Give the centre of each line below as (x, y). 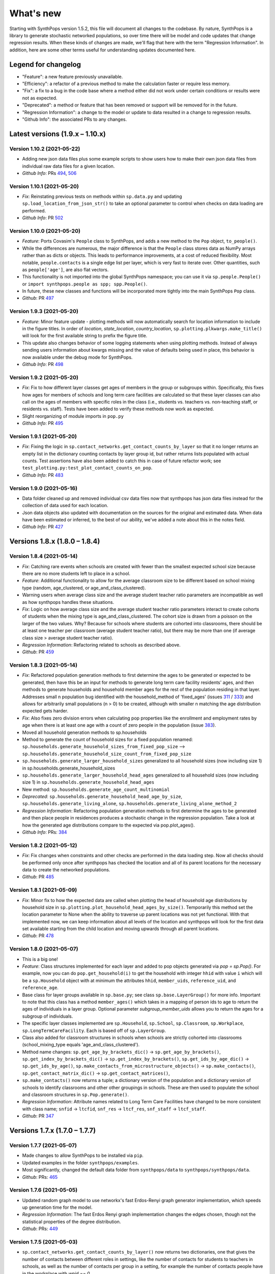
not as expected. (40, 98)
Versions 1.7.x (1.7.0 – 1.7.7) (53, 1131)
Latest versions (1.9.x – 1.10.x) (58, 134)
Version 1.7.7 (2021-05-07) (43, 1145)
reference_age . (40, 988)
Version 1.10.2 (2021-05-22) (45, 149)
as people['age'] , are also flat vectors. (65, 270)
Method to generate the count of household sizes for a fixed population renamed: (107, 739)
